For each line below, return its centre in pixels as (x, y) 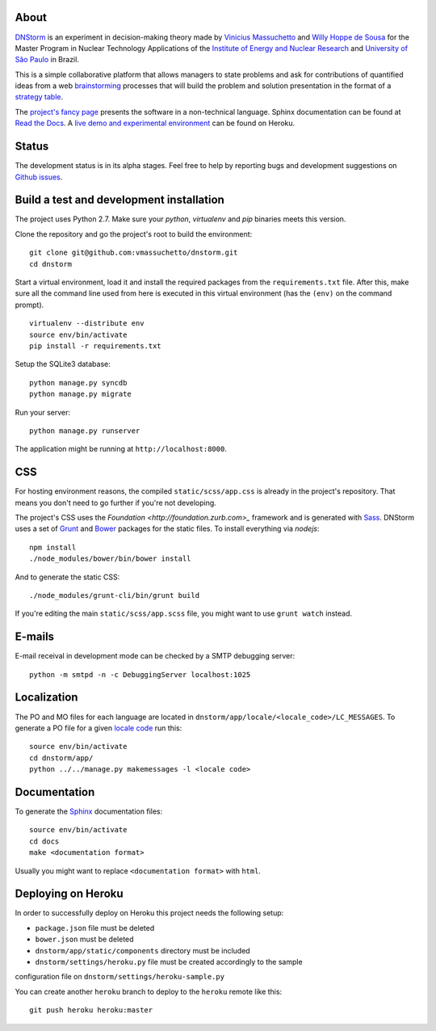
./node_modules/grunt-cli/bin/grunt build (115, 595)
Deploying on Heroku (69, 894)
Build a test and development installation (120, 200)
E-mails (35, 637)
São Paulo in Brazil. (47, 60)
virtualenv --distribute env (87, 324)
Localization (46, 698)
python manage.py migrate (81, 394)
